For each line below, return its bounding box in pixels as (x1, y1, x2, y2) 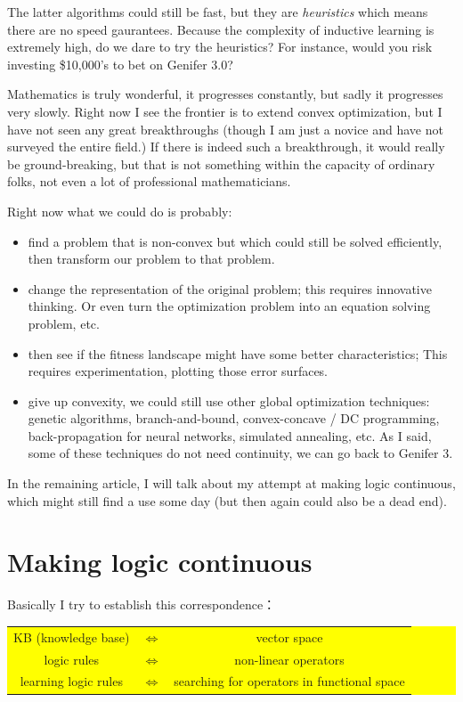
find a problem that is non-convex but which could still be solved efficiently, (28, 232, 443, 250)
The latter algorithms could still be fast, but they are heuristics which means (7, 3, 428, 20)
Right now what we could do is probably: (7, 201, 232, 220)
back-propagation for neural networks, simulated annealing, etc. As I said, (28, 426, 432, 445)
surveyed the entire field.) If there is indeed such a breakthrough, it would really (7, 137, 445, 156)
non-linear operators (234, 649, 345, 668)
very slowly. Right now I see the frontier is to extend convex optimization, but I (7, 102, 443, 120)
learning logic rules (20, 672, 123, 690)
